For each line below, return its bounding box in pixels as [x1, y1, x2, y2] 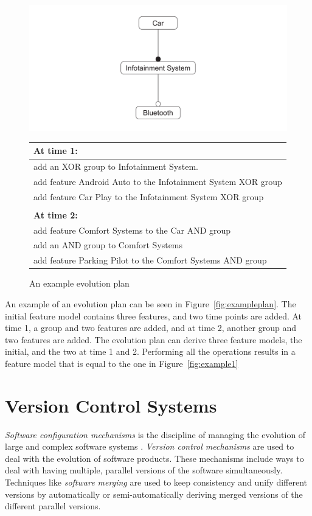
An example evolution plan [29, 277, 130, 290]
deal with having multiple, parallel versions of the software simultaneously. [5, 464, 283, 476]
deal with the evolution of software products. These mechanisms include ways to [5, 451, 304, 464]
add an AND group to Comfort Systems [33, 239, 183, 251]
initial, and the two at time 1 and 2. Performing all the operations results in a [5, 345, 296, 358]
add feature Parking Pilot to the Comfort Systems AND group [33, 254, 267, 267]
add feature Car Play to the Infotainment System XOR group [33, 190, 264, 203]
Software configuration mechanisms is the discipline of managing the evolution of [5, 428, 306, 441]
